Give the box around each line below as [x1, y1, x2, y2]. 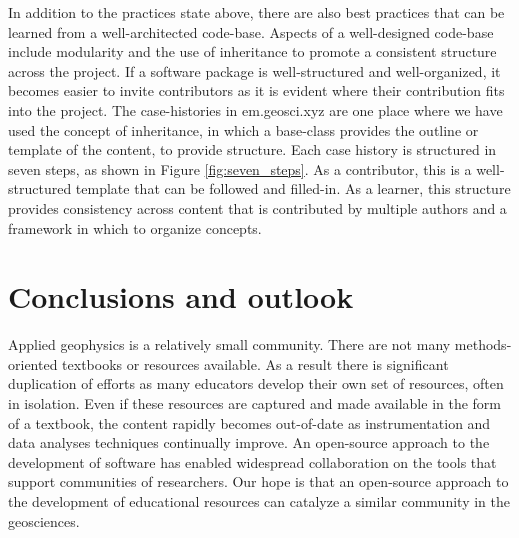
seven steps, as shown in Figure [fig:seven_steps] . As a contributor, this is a [8, 158, 472, 179]
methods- [454, 334, 512, 355]
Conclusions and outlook [8, 276, 354, 317]
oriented [8, 353, 58, 374]
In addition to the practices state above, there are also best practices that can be [8, 2, 505, 22]
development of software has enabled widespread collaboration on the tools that [8, 451, 497, 472]
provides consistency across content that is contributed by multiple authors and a [8, 197, 507, 218]
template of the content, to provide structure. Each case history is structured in [8, 139, 497, 160]
